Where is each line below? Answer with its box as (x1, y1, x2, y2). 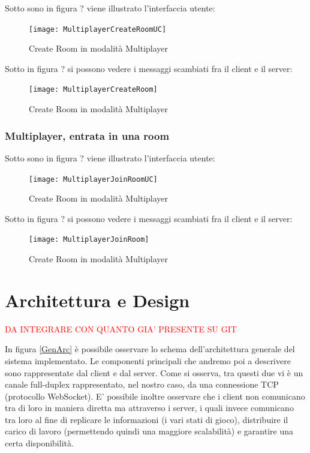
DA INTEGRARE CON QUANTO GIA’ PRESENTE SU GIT (5, 322, 237, 335)
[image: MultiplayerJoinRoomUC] (29, 175, 158, 184)
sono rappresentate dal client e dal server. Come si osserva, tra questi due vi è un (5, 366, 303, 379)
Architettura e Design (5, 287, 190, 312)
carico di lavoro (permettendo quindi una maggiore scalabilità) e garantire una (5, 425, 294, 437)
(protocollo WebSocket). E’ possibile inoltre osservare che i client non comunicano (5, 389, 305, 402)
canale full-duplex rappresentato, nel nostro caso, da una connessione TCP (5, 378, 279, 391)
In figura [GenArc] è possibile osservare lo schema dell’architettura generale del (5, 343, 295, 355)
